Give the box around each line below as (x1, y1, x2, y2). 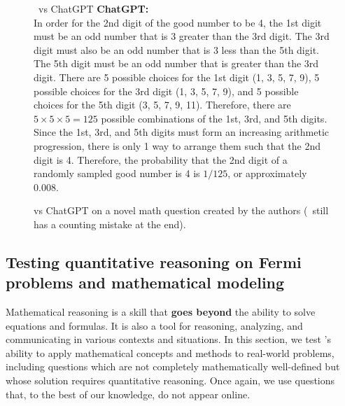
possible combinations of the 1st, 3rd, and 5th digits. (101, 111, 328, 125)
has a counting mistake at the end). (34, 216, 186, 231)
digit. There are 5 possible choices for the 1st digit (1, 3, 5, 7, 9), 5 (34, 69, 320, 84)
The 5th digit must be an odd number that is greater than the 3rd (34, 56, 319, 71)
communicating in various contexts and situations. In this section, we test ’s (6, 332, 331, 346)
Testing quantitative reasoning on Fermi (6, 251, 302, 272)
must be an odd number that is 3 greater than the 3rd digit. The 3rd (34, 29, 330, 43)
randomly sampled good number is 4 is (34, 166, 200, 181)
